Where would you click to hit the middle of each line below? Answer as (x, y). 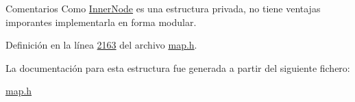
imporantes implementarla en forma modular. (101, 22)
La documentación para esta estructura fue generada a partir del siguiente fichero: (178, 67)
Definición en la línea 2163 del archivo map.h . (101, 45)
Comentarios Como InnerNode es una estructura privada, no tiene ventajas (163, 8)
